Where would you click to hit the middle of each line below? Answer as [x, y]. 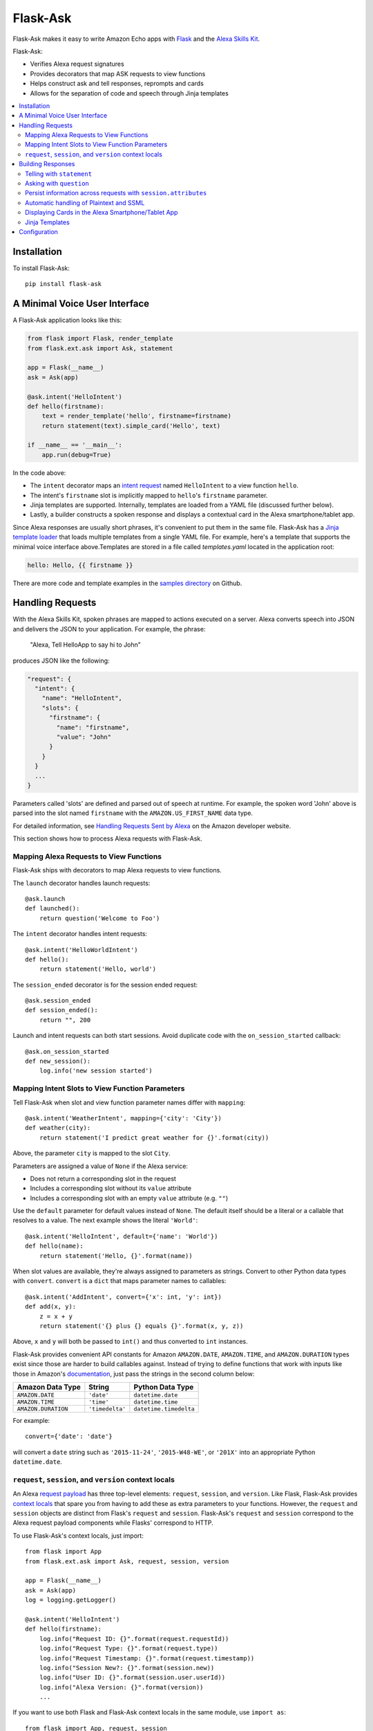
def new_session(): [58, 1061]
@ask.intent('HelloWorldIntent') [82, 950]
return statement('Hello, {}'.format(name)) [116, 1256]
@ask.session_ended [58, 1001]
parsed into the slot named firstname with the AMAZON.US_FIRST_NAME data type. [133, 813]
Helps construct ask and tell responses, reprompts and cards [117, 84]
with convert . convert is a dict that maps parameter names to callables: [119, 1281]
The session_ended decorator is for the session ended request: [105, 985]
